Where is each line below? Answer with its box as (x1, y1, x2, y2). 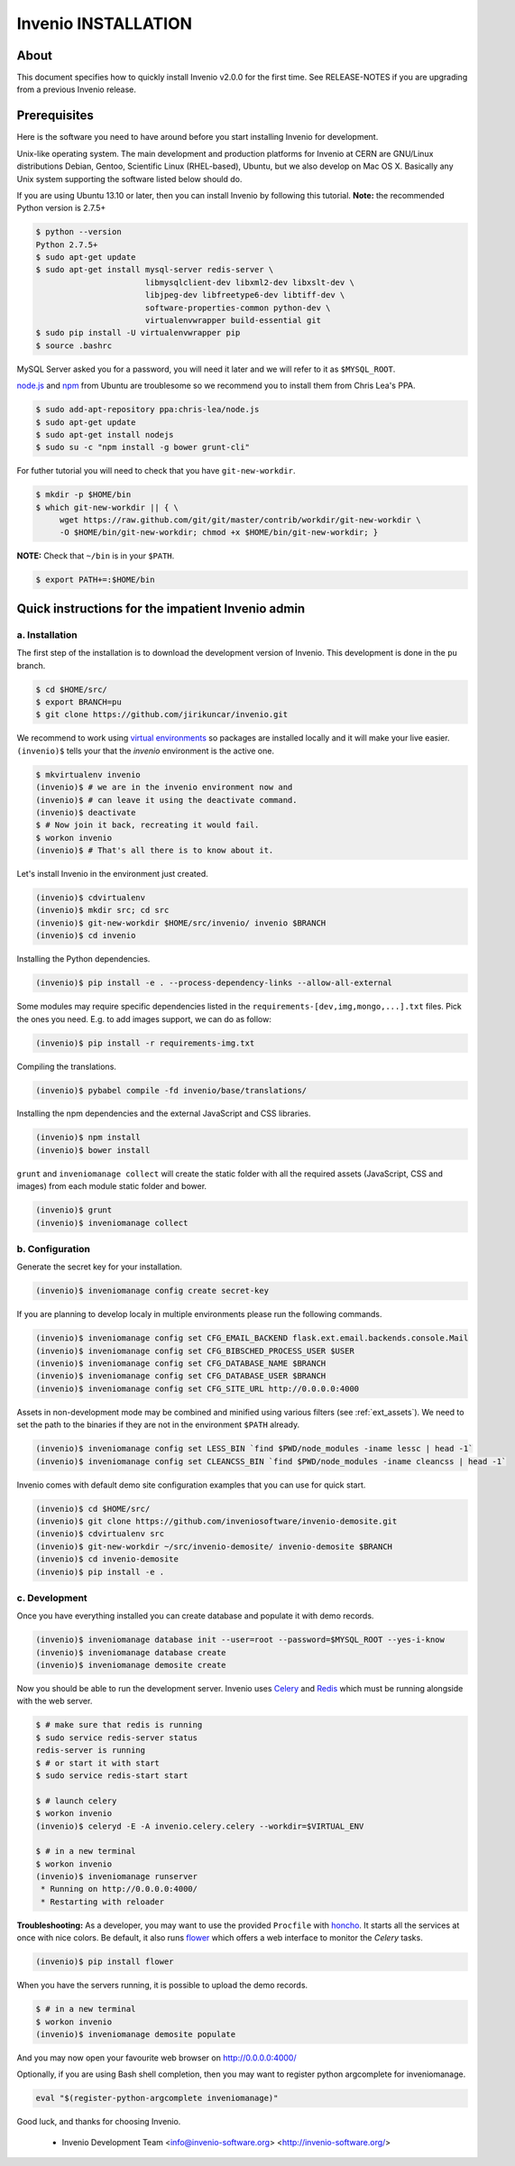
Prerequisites (16, 108, 94, 124)
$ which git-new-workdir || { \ (35, 502, 179, 512)
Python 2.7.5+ (35, 239, 98, 250)
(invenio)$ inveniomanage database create (35, 1647, 226, 1657)
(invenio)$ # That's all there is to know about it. (35, 845, 274, 856)
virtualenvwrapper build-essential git (144, 316, 322, 326)
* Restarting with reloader (41, 1896, 165, 1907)
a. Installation (16, 628, 78, 641)
